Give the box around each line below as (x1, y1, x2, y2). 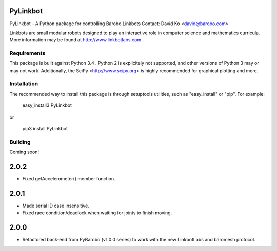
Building (9, 138, 31, 145)
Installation (9, 80, 38, 87)
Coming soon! (9, 149, 39, 155)
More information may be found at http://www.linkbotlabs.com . (9, 37, 144, 43)
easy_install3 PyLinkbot (22, 102, 72, 108)
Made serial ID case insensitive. (22, 202, 90, 209)
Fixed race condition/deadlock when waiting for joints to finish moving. (22, 210, 172, 216)
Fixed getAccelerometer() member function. (22, 176, 115, 182)
